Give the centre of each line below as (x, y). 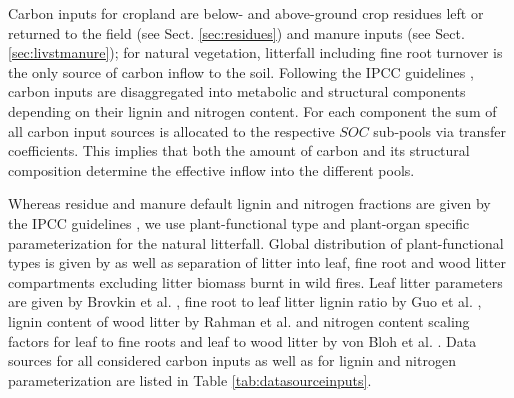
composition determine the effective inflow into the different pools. (211, 169)
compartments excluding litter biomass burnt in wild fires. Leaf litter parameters (255, 281)
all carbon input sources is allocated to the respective (171, 130)
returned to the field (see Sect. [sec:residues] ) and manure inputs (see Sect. (236, 32)
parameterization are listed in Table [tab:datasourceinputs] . (190, 379)
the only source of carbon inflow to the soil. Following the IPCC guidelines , (241, 71)
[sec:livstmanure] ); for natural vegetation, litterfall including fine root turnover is (255, 52)
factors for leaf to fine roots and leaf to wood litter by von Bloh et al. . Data (242, 340)
